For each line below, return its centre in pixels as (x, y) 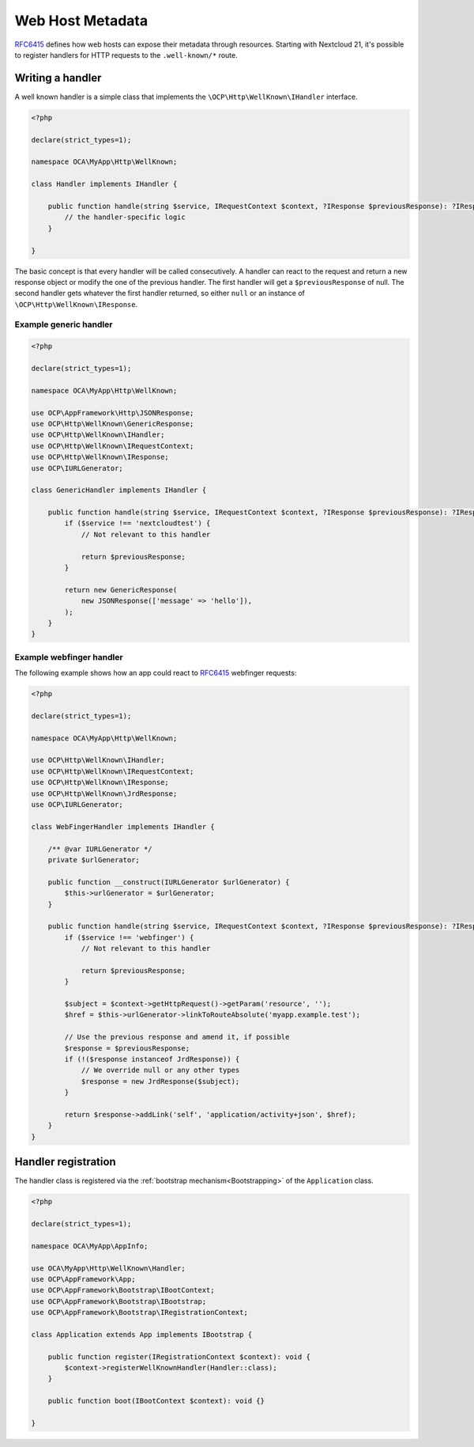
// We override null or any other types (160, 1070)
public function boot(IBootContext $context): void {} (156, 1401)
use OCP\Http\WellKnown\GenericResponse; (113, 424)
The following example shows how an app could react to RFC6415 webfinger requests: (156, 673)
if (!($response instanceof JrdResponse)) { (152, 1059)
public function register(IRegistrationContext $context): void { (179, 1356)
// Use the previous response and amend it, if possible (177, 1037)
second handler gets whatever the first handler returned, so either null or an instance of (160, 294)
